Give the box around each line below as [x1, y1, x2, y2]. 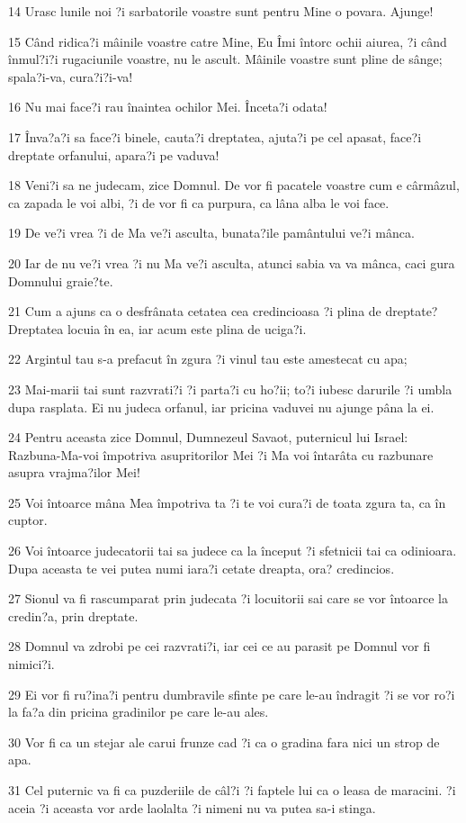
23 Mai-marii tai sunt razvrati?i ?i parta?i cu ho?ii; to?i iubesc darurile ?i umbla [8, 379, 453, 398]
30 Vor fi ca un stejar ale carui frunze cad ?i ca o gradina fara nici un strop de [8, 732, 440, 751]
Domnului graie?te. [8, 271, 113, 290]
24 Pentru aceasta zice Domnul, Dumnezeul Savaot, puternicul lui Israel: [8, 428, 408, 447]
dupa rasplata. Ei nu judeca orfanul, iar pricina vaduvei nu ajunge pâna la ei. [8, 397, 435, 416]
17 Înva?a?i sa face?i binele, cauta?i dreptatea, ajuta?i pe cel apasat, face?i [8, 127, 422, 146]
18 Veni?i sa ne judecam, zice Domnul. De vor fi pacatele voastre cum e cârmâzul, [8, 176, 460, 194]
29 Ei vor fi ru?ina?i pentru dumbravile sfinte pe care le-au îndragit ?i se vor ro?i [8, 684, 455, 703]
